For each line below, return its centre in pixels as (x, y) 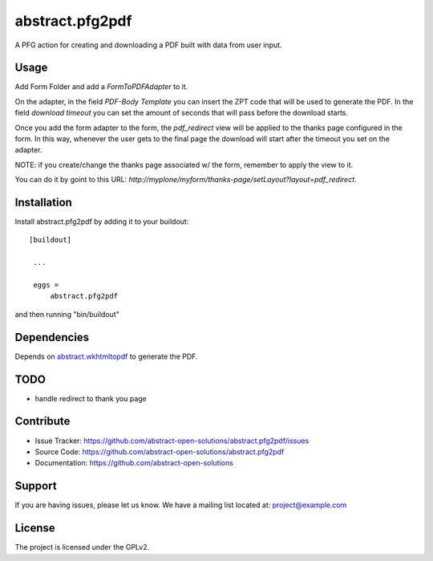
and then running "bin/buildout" (67, 314)
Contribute (42, 421)
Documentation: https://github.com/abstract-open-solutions (134, 463)
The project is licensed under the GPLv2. (82, 547)
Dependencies (52, 337)
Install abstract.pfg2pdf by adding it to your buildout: (102, 222)
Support (36, 486)
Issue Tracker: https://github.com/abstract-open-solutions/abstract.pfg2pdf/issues (172, 441)
